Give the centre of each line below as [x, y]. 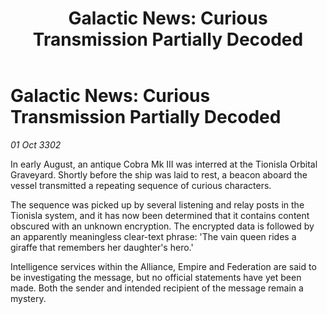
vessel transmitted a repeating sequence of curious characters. [141, 185]
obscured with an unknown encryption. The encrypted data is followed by [162, 226]
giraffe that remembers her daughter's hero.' [102, 247]
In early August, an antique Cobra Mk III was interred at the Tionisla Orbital [164, 164]
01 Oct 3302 [36, 144]
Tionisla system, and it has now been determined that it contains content [160, 215]
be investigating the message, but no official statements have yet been [156, 277]
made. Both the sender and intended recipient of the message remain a [157, 288]
